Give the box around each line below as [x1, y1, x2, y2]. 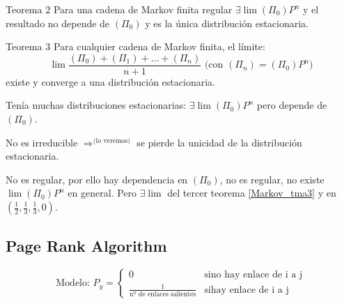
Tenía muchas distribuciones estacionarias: [6, 98, 187, 112]
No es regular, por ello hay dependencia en [6, 172, 188, 186]
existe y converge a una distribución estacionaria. [6, 74, 215, 89]
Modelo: [56, 278, 90, 289]
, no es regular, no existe [219, 172, 325, 186]
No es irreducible [6, 135, 78, 149]
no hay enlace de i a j [210, 270, 303, 280]
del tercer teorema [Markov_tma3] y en [167, 185, 336, 200]
